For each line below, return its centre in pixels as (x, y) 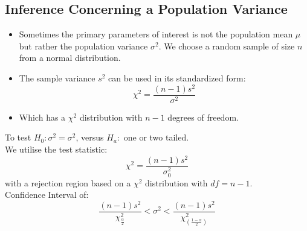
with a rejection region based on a (68, 182)
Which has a (42, 117)
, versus (90, 137)
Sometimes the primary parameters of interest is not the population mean (156, 34)
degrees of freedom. (203, 117)
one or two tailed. (156, 137)
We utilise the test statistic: (56, 149)
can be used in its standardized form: (177, 78)
